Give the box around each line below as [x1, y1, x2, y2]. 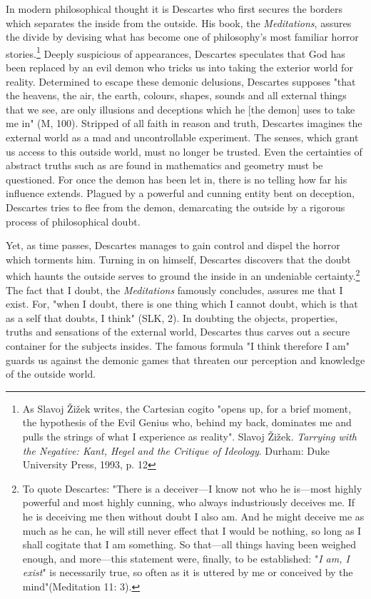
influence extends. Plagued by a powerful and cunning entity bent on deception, [6, 186, 355, 201]
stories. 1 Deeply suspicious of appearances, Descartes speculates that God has [6, 44, 345, 61]
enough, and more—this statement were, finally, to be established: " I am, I [22, 550, 350, 565]
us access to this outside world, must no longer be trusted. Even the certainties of [6, 144, 362, 158]
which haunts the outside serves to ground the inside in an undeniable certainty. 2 [6, 266, 360, 283]
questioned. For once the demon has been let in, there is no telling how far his [6, 171, 347, 186]
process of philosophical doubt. [6, 213, 141, 228]
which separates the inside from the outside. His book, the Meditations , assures [6, 15, 352, 30]
